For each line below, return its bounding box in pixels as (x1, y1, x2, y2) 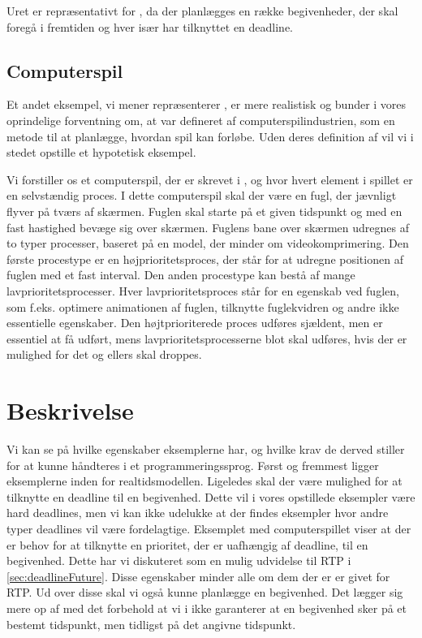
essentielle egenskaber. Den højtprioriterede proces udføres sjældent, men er (6, 314, 383, 331)
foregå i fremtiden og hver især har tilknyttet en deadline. (6, 18, 294, 35)
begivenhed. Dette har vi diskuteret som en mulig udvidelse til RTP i (6, 552, 351, 569)
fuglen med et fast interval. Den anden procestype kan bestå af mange (6, 266, 355, 283)
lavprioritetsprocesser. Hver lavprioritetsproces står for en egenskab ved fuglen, (6, 282, 399, 299)
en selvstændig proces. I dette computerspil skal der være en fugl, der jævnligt (6, 187, 397, 204)
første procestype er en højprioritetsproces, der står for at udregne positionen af (6, 250, 403, 267)
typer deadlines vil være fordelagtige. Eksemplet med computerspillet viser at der (6, 519, 411, 537)
